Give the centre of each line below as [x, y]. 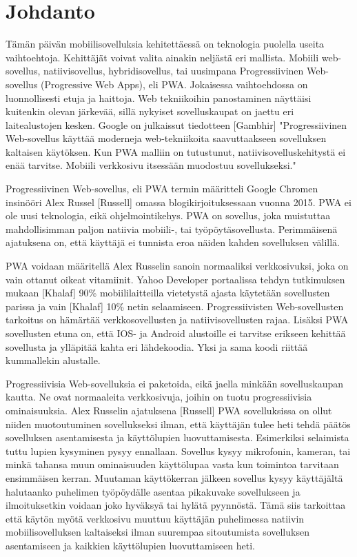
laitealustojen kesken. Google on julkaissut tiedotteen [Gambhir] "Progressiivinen [176, 124]
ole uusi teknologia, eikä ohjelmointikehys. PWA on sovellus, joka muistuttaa [168, 215]
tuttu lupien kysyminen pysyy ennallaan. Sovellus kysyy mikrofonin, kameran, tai [178, 450]
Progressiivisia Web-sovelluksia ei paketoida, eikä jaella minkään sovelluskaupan [175, 383]
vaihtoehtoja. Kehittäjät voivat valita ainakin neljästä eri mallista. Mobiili [162, 57]
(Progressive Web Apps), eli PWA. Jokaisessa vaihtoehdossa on [174, 84]
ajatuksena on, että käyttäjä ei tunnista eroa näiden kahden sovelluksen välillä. [173, 242]
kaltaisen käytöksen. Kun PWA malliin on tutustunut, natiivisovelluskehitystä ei [176, 151]
